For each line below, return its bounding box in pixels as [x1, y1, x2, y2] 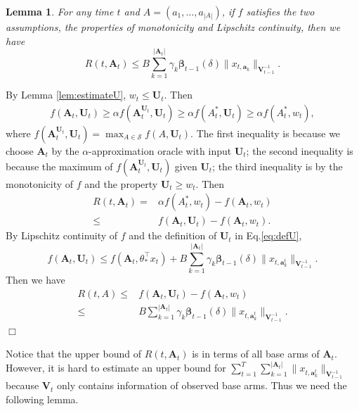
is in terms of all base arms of [192, 346, 320, 361]
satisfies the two [246, 4, 315, 18]
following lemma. [6, 391, 79, 406]
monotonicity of [6, 176, 74, 191]
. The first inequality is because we [190, 125, 341, 140]
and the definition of [129, 228, 217, 243]
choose [6, 143, 34, 158]
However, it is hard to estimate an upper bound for [6, 360, 226, 375]
